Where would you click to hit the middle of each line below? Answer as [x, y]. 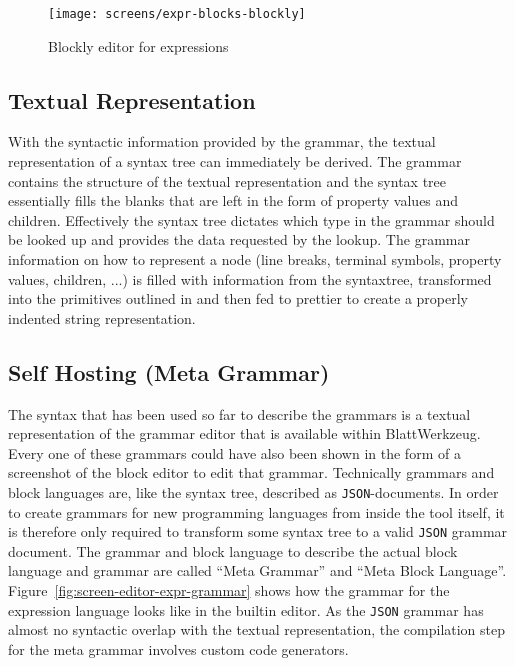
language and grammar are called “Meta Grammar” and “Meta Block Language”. [257, 570]
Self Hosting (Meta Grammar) [169, 371]
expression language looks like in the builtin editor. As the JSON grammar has [246, 609]
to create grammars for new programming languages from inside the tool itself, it [256, 511]
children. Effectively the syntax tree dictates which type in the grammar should [251, 219]
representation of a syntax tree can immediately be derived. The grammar [235, 161]
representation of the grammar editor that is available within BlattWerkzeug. [244, 433]
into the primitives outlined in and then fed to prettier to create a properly [238, 298]
